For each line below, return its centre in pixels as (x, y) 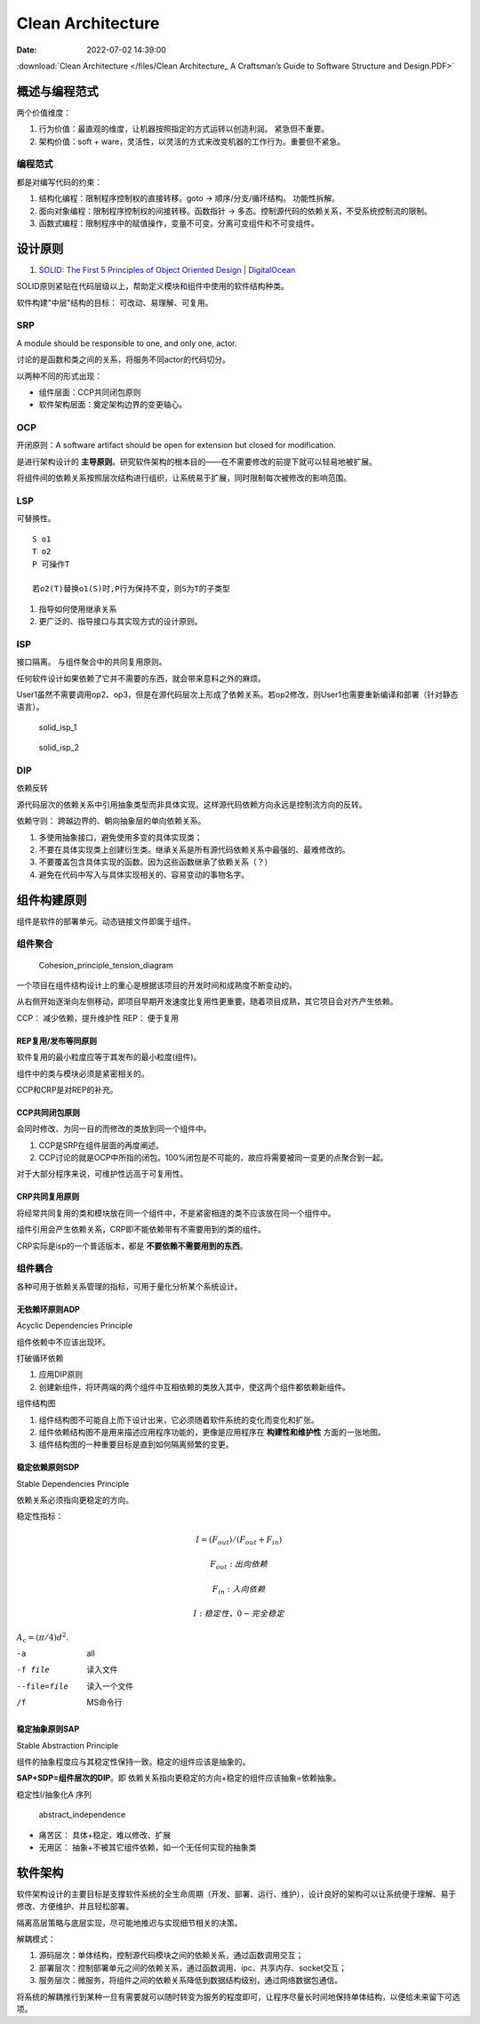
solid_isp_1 (58, 727)
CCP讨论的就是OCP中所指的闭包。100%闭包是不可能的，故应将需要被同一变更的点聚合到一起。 (213, 1158)
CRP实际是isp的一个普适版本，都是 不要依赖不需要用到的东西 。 (132, 1246)
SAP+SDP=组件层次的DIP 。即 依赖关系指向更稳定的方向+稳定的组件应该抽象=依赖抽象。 (179, 1778)
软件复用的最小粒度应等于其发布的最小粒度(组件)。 (109, 1057)
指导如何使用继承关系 (78, 608)
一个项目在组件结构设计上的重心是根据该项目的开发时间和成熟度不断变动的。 (156, 985)
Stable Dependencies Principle (73, 1483)
